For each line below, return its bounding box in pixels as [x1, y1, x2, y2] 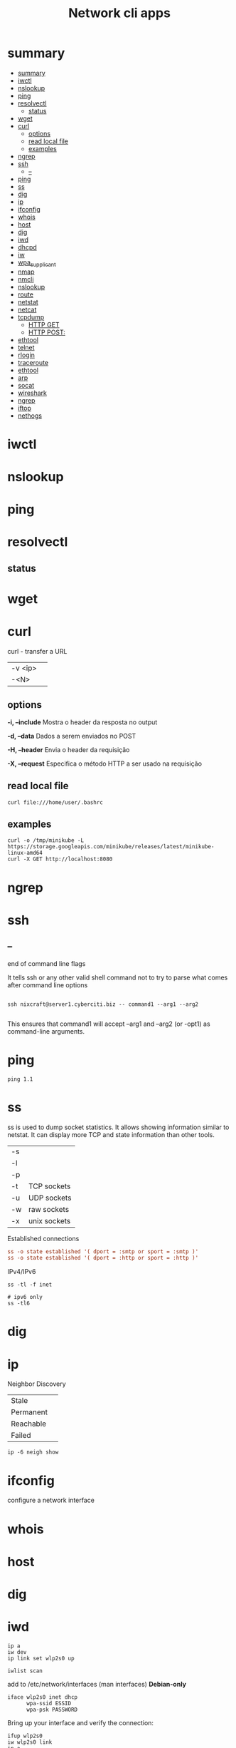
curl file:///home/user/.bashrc [7, 798, 103, 806]
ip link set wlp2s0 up [7, 1655, 75, 1662]
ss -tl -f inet [7, 1281, 53, 1288]
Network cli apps [68, 5, 171, 21]
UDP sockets [28, 1193, 72, 1203]
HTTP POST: [28, 328, 66, 336]
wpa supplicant [17, 258, 56, 268]
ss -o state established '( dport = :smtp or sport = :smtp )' [7, 1248, 199, 1255]
